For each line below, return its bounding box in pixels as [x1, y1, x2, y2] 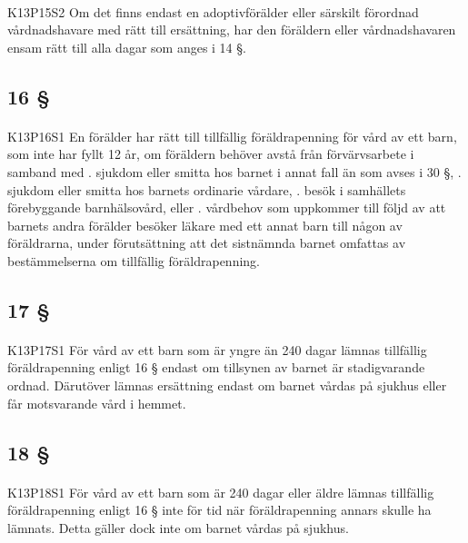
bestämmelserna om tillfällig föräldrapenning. [7, 251, 260, 270]
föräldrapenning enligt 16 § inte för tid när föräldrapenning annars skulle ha [7, 500, 432, 519]
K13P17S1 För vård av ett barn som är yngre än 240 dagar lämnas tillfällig [7, 340, 427, 359]
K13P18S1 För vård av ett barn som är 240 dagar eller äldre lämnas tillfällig [7, 482, 434, 501]
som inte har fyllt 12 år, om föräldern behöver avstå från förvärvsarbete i [7, 144, 414, 163]
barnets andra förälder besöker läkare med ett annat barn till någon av [7, 215, 403, 234]
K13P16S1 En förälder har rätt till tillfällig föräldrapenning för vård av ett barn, [7, 126, 457, 145]
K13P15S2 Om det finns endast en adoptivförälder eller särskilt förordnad [7, 2, 419, 21]
